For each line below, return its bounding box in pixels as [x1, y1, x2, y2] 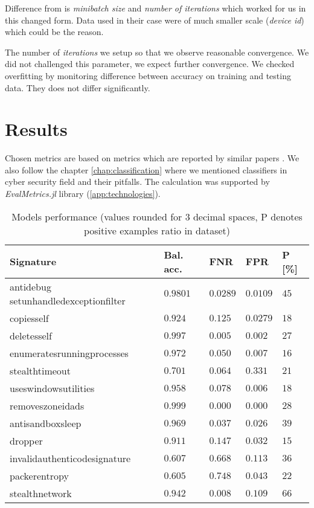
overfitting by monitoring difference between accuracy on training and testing [5, 69, 291, 82]
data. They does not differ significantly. [5, 81, 150, 94]
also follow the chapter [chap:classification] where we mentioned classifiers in [5, 163, 287, 176]
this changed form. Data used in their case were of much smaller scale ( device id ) [5, 13, 304, 26]
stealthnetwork [10, 486, 72, 500]
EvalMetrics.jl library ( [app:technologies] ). [5, 187, 161, 200]
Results [5, 117, 68, 141]
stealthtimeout [10, 363, 71, 378]
